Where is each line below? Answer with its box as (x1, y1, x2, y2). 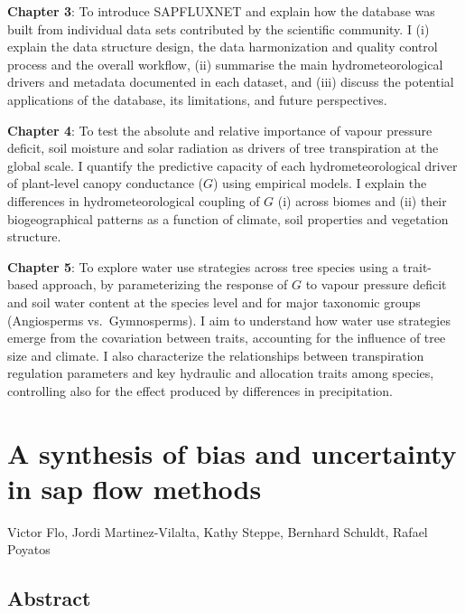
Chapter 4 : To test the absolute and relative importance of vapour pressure (7, 120, 432, 139)
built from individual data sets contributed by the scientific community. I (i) (7, 19, 430, 38)
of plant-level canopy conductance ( (7, 174, 203, 193)
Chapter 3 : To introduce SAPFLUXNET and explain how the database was (7, 2, 435, 20)
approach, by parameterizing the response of (42, 275, 288, 294)
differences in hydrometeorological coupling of (7, 191, 260, 210)
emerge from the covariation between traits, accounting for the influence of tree (7, 328, 446, 347)
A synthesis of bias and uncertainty (7, 434, 457, 471)
